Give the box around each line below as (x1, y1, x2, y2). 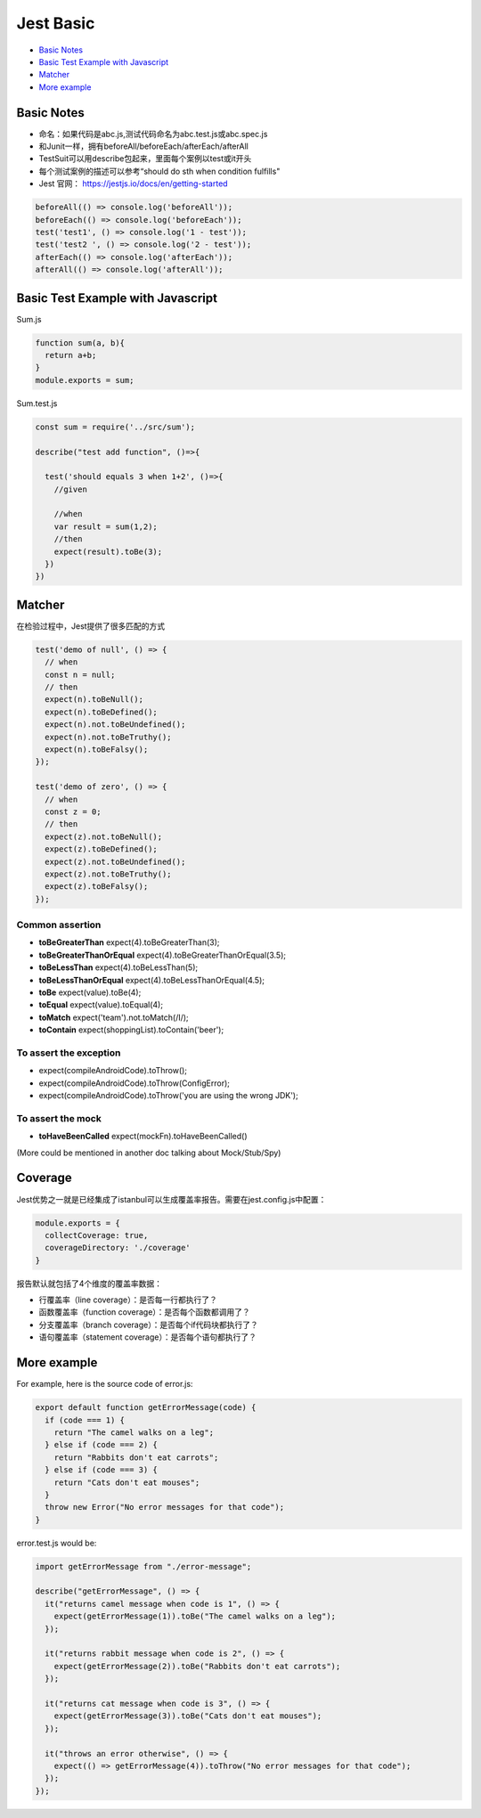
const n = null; (45, 669, 116, 680)
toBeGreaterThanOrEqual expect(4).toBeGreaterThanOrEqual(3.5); (38, 950, 287, 960)
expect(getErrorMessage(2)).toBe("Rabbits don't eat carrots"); (53, 1661, 341, 1671)
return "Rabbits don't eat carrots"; (53, 1452, 219, 1463)
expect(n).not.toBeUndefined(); (45, 720, 186, 730)
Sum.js (16, 314, 42, 324)
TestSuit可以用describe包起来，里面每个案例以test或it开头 (38, 153, 252, 164)
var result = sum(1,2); (53, 521, 158, 532)
